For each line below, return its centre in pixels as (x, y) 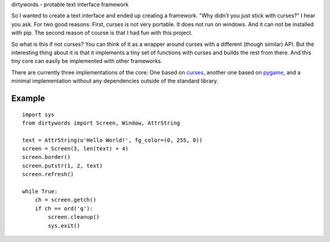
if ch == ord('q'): (64, 208)
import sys (38, 114)
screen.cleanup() (74, 217)
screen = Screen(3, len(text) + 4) (75, 149)
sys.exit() (64, 226)
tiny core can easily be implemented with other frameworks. (87, 61)
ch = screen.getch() (65, 200)
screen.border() (46, 157)
